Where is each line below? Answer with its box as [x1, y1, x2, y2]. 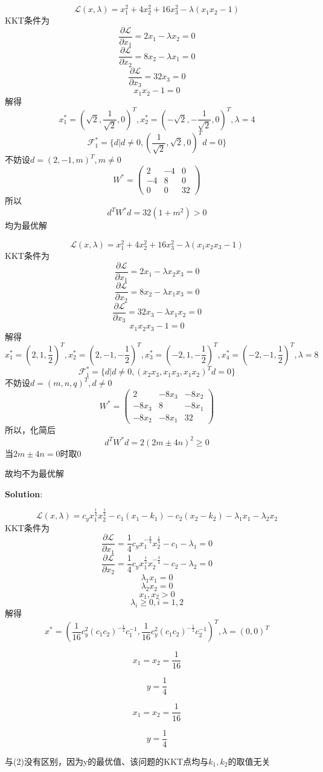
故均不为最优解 [5, 467, 64, 480]
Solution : [5, 487, 43, 500]
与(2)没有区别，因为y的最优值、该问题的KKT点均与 [5, 754, 209, 767]
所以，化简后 [5, 424, 56, 436]
